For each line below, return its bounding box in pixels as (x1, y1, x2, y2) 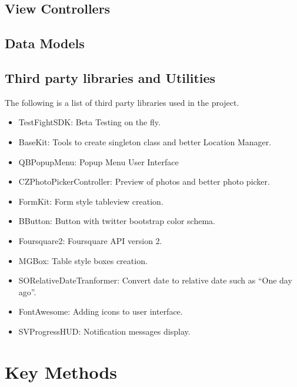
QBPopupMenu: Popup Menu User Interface (18, 155, 179, 168)
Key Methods (5, 359, 118, 383)
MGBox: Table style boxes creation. (18, 254, 148, 266)
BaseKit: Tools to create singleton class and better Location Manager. (18, 135, 272, 148)
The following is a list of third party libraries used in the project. (5, 96, 239, 108)
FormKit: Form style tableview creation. (18, 195, 163, 207)
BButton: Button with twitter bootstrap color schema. (18, 215, 215, 227)
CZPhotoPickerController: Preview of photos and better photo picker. (18, 175, 270, 188)
